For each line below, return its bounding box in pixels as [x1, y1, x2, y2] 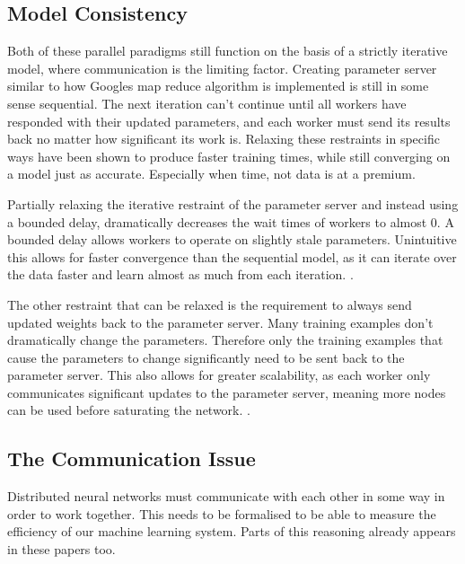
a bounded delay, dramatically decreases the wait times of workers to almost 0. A [7, 212, 454, 231]
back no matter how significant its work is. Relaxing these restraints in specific [7, 129, 440, 148]
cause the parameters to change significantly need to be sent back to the [7, 348, 405, 366]
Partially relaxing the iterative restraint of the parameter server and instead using [7, 194, 459, 213]
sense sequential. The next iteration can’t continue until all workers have [7, 93, 407, 112]
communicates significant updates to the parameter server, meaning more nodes [7, 383, 446, 401]
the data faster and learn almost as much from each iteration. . [7, 265, 354, 284]
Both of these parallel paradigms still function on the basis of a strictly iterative [7, 41, 448, 60]
